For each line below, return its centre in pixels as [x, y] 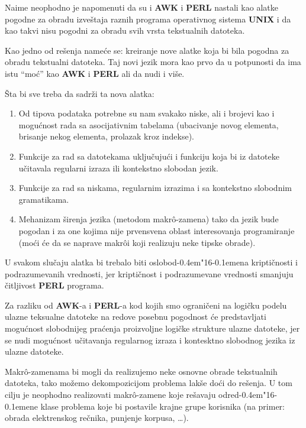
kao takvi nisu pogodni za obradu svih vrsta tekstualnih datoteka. [125, 30]
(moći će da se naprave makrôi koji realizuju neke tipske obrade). [137, 242]
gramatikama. [44, 199]
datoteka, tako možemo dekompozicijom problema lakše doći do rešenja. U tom [149, 383]
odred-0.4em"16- [248, 395]
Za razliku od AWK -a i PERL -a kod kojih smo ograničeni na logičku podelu [146, 305]
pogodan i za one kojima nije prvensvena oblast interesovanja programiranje [157, 230]
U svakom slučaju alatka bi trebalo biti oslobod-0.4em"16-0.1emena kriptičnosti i [151, 262]
